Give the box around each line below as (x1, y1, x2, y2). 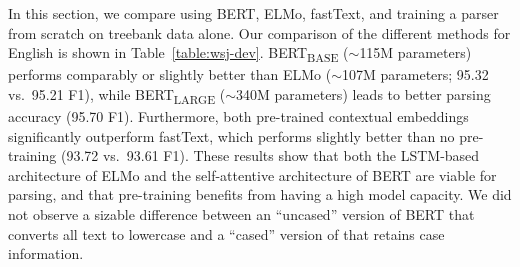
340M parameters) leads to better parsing (236, 83, 491, 104)
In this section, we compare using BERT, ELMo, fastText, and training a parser (8, 3, 499, 23)
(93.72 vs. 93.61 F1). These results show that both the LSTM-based (60, 145, 480, 166)
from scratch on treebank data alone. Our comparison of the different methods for (8, 22, 511, 43)
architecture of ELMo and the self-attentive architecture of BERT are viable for (8, 164, 497, 185)
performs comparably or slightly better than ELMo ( (8, 64, 332, 85)
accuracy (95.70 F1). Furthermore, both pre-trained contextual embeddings (8, 106, 469, 127)
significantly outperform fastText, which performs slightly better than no (8, 125, 455, 146)
